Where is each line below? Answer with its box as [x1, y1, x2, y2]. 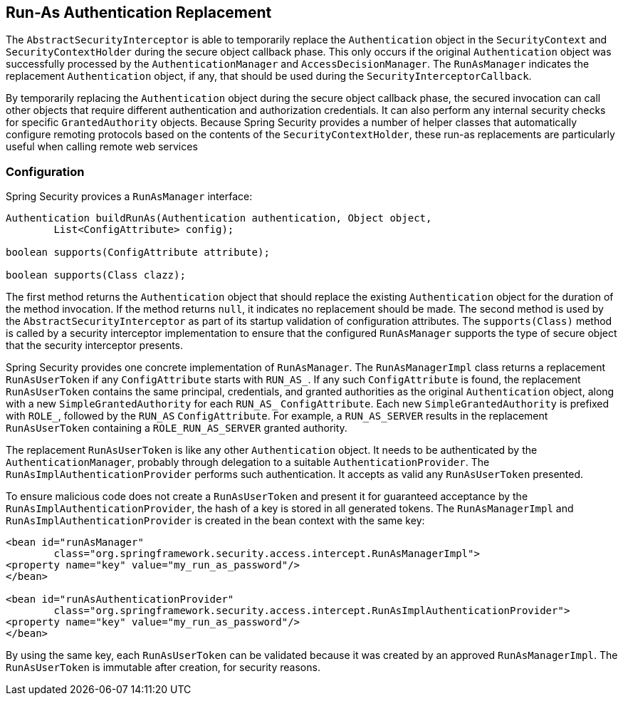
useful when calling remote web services [6, 140, 198, 153]
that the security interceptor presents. [6, 339, 184, 352]
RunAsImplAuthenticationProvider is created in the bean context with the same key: [6, 514, 425, 527]
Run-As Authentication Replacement [6, 4, 272, 21]
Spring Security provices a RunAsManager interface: [6, 190, 253, 203]
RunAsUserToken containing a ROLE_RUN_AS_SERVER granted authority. [6, 422, 347, 435]
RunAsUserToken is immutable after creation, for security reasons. [6, 661, 320, 674]
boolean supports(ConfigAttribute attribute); [6, 246, 270, 259]
